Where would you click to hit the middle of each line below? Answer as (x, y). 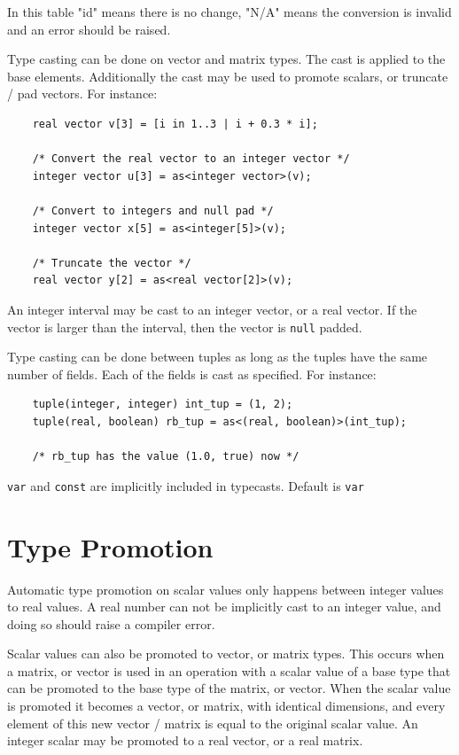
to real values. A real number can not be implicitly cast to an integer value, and (224, 607)
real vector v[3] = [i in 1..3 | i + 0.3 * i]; (175, 124)
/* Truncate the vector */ (112, 263)
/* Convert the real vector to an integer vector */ (191, 159)
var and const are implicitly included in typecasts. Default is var (186, 485)
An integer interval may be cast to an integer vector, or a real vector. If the (212, 309)
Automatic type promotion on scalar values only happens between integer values (226, 589)
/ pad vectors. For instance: (82, 93)
